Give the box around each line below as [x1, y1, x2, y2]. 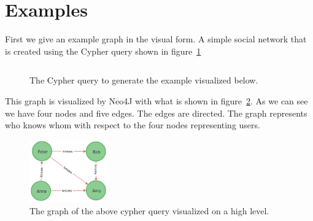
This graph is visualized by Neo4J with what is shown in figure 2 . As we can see [5, 94, 308, 107]
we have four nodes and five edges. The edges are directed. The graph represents [5, 106, 307, 119]
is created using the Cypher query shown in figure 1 [5, 44, 201, 57]
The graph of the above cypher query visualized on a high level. [29, 204, 269, 217]
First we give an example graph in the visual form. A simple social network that [5, 33, 307, 45]
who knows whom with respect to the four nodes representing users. [5, 118, 260, 131]
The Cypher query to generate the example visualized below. [29, 74, 258, 87]
